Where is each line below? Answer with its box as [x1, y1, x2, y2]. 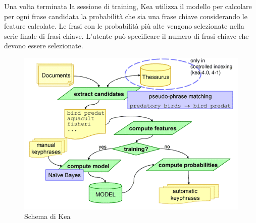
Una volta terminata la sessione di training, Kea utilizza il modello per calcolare [4, 1, 252, 11]
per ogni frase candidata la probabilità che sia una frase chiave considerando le [4, 11, 247, 21]
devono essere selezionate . [4, 40, 83, 51]
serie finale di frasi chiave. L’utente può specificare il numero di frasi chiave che [4, 30, 249, 41]
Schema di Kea [24, 211, 71, 221]
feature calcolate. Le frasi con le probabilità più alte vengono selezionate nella [4, 21, 244, 31]
